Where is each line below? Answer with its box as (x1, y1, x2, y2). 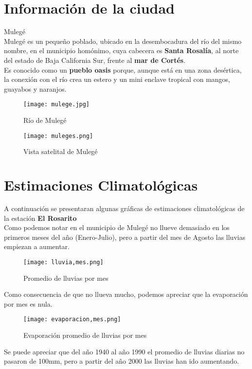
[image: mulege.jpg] (23, 101, 90, 108)
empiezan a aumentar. (4, 241, 70, 252)
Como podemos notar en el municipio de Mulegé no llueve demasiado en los (4, 222, 230, 233)
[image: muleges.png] (23, 132, 93, 139)
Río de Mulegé (23, 115, 67, 125)
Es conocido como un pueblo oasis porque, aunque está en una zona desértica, (4, 64, 242, 75)
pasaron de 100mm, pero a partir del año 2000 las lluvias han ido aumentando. (4, 356, 239, 366)
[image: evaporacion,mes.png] (23, 316, 121, 323)
